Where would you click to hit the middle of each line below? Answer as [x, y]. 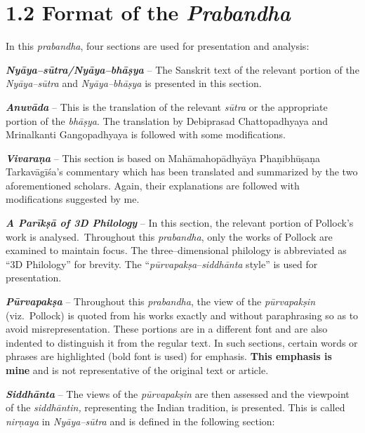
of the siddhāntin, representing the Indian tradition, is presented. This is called [175, 407]
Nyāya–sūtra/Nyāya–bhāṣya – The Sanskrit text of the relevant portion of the [182, 69]
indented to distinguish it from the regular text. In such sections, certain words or [182, 342]
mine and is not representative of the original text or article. [137, 370]
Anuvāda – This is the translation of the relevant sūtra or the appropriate [167, 106]
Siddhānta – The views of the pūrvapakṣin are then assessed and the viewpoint [178, 393]
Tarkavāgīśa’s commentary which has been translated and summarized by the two [182, 172]
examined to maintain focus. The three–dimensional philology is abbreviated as [176, 250]
